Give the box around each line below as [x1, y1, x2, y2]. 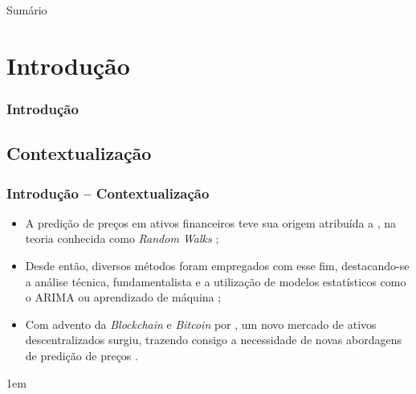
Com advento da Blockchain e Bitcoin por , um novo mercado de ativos [25, 315, 377, 332]
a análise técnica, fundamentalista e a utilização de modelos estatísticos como [25, 273, 406, 289]
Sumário [6, 2, 47, 18]
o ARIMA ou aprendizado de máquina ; [25, 289, 222, 306]
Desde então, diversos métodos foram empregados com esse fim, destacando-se [25, 257, 410, 273]
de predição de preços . [25, 347, 138, 363]
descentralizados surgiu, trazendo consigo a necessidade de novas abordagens [25, 331, 402, 348]
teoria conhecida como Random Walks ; [25, 230, 219, 247]
